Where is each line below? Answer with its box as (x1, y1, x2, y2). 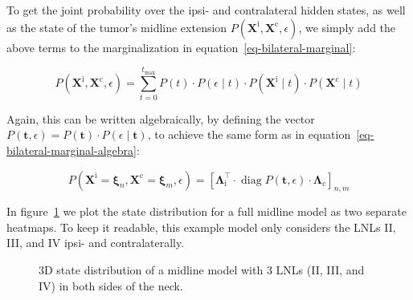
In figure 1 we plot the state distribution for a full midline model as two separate (6, 203, 407, 220)
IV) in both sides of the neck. (39, 277, 183, 294)
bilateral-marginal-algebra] (6, 141, 137, 158)
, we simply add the (298, 18, 396, 35)
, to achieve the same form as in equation (147, 126, 351, 143)
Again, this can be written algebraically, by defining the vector (6, 110, 315, 127)
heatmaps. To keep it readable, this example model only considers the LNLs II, (6, 218, 396, 235)
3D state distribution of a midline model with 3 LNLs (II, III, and (39, 261, 365, 278)
